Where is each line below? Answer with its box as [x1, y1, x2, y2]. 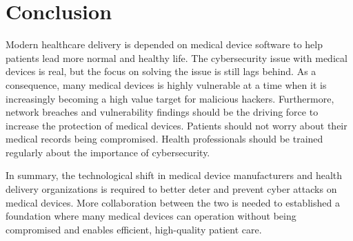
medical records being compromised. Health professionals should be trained [6, 132, 323, 146]
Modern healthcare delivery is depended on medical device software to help [6, 37, 323, 52]
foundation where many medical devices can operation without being [6, 209, 296, 223]
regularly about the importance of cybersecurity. [6, 145, 210, 159]
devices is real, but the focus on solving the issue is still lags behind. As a [6, 64, 316, 78]
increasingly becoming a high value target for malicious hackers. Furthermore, [6, 91, 334, 105]
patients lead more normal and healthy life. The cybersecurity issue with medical [6, 50, 347, 65]
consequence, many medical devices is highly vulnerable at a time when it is [6, 77, 327, 92]
